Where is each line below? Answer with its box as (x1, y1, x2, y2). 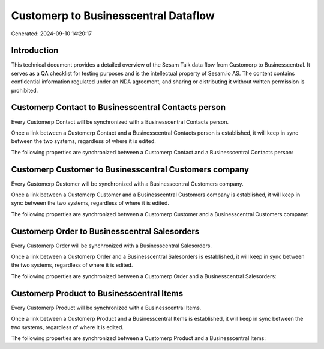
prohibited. (11, 86, 38, 94)
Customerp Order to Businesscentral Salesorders (11, 226, 200, 237)
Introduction (11, 46, 59, 56)
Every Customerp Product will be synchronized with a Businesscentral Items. (11, 304, 202, 311)
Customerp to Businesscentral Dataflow (11, 9, 215, 22)
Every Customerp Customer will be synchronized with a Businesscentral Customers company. (11, 180, 244, 187)
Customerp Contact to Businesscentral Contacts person (11, 102, 226, 112)
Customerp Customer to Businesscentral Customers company (11, 164, 249, 174)
